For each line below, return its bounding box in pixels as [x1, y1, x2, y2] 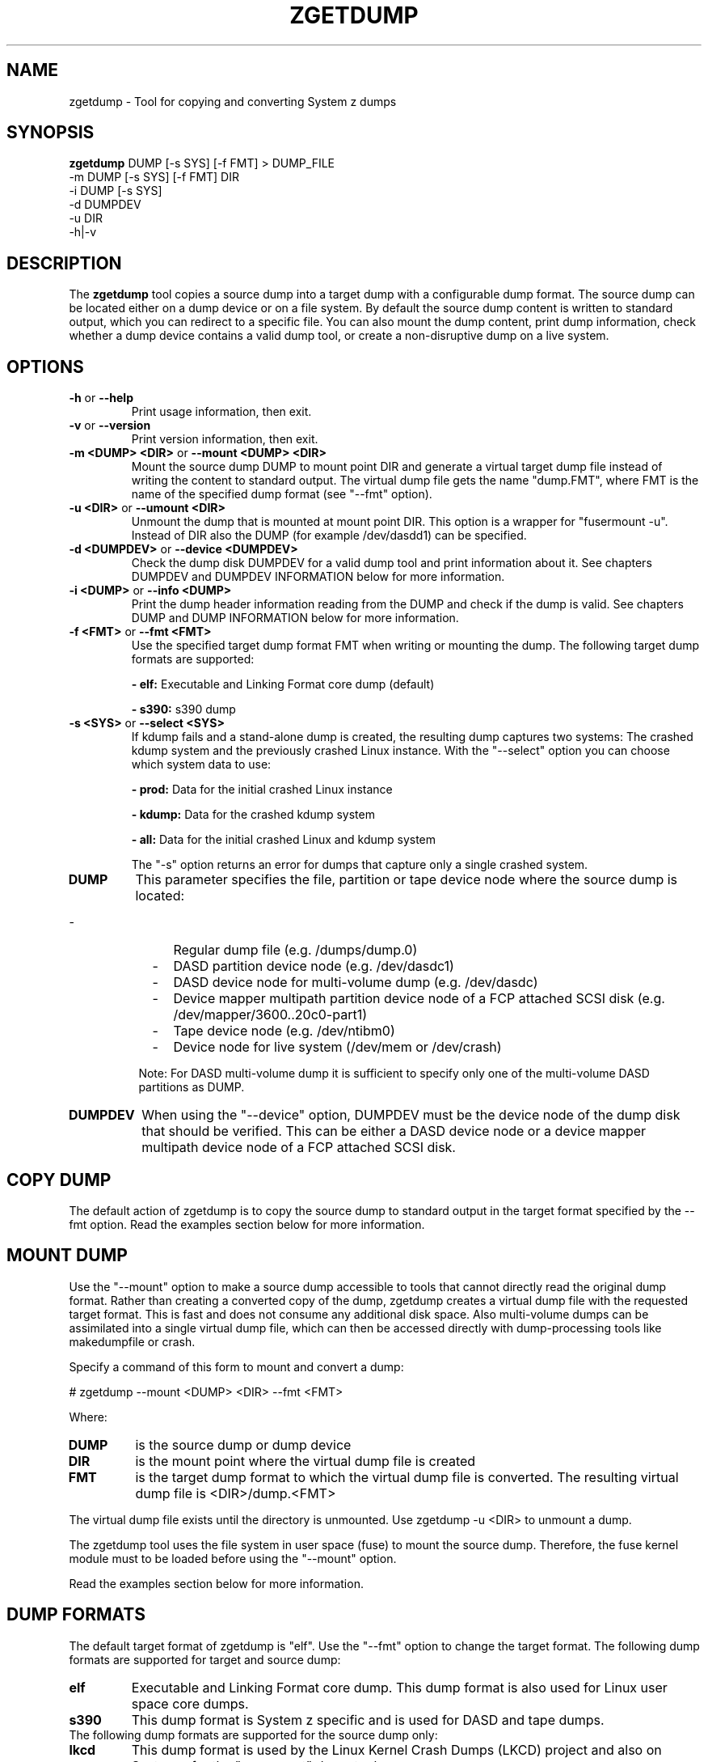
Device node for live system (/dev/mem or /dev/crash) [173, 1039, 502, 1056]
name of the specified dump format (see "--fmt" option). [131, 487, 432, 502]
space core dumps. [131, 1695, 249, 1712]
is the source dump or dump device [135, 1436, 352, 1453]
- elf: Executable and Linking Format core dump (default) [131, 677, 435, 692]
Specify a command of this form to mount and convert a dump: [69, 1359, 404, 1374]
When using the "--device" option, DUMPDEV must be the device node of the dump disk [141, 1107, 681, 1124]
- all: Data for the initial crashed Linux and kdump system [131, 832, 436, 847]
